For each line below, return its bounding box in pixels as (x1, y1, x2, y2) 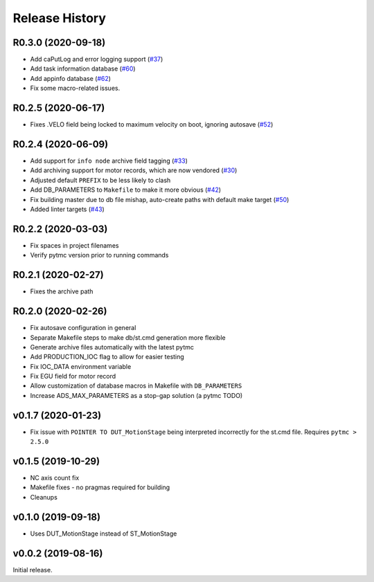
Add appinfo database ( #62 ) (30, 74, 111, 82)
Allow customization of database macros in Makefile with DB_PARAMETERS (30, 381, 242, 390)
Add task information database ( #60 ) (30, 64, 136, 73)
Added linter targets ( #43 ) (30, 205, 105, 213)
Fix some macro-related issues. (30, 84, 121, 93)
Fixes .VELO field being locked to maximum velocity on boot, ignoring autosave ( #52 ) (30, 120, 274, 129)
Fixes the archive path (30, 287, 93, 295)
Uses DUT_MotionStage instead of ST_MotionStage (30, 529, 177, 538)
